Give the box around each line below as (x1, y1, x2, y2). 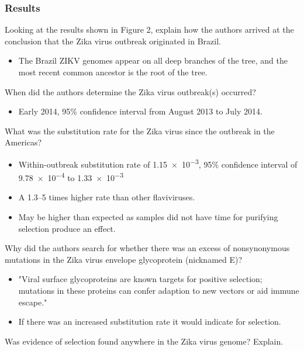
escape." (18, 296, 47, 308)
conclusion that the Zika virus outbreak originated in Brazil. (5, 34, 221, 47)
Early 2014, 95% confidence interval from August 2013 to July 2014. (18, 105, 262, 117)
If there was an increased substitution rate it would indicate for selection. (18, 315, 281, 328)
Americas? (5, 136, 42, 148)
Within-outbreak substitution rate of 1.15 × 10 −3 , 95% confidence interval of (18, 156, 298, 170)
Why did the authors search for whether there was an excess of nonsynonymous (5, 242, 290, 254)
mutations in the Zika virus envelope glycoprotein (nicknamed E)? (5, 253, 243, 265)
